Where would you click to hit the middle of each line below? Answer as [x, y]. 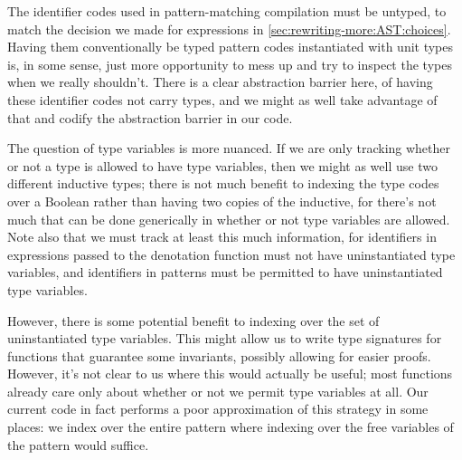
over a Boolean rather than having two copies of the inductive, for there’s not [222, 201]
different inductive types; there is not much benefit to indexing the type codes [223, 183]
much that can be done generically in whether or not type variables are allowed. [229, 219]
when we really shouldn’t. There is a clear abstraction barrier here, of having [220, 82]
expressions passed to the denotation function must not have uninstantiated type [231, 254]
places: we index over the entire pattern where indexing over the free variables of [231, 427]
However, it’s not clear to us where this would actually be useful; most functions [230, 374]
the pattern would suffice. [78, 444]
